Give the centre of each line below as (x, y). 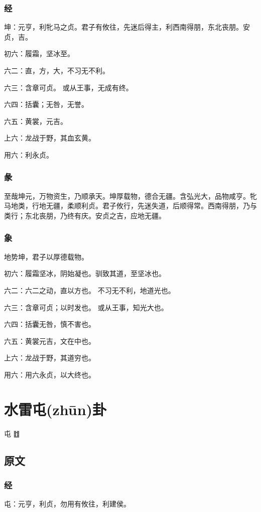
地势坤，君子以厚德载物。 (46, 256)
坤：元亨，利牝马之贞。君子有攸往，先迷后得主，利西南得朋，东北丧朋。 (123, 27)
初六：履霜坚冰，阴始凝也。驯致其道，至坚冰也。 (85, 273)
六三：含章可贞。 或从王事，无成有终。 (69, 87)
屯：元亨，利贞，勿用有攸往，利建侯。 (67, 504)
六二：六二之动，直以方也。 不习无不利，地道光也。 (90, 290)
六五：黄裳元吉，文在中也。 (50, 341)
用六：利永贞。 (29, 154)
